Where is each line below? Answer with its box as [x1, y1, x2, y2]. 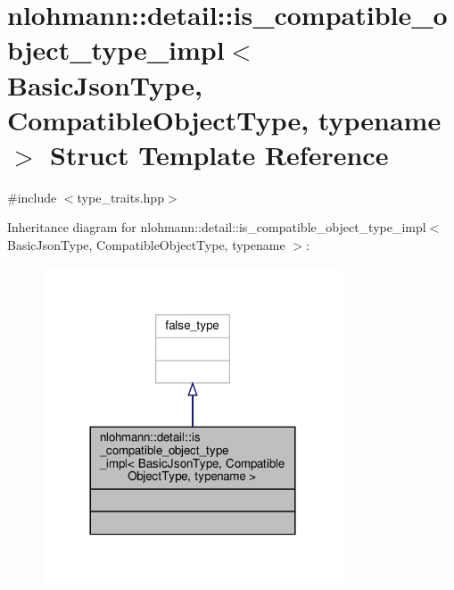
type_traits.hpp [77, 187, 164, 206]
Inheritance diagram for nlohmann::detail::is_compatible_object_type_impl [7, 218, 426, 237]
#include [7, 187, 57, 206]
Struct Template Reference [50, 136, 389, 172]
